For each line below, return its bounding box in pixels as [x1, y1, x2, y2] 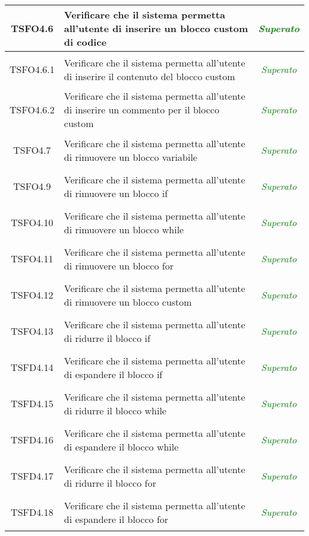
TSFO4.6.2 [10, 103, 55, 116]
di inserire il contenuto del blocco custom [64, 69, 235, 83]
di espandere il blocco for [64, 512, 169, 526]
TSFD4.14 [11, 360, 53, 374]
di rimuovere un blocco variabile [64, 150, 197, 164]
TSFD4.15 [11, 397, 53, 410]
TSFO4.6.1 [10, 62, 55, 76]
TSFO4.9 [13, 179, 51, 193]
